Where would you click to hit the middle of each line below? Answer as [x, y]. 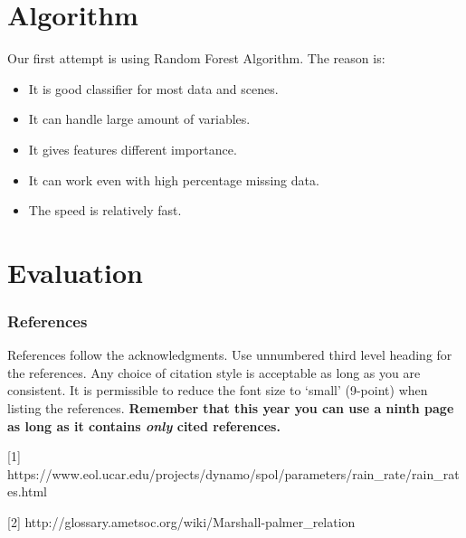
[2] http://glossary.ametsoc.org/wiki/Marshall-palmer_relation [181, 522]
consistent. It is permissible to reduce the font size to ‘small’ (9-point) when [218, 390]
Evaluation [75, 272]
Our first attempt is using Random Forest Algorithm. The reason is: [196, 58]
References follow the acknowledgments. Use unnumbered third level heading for [230, 355]
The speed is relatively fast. [105, 210]
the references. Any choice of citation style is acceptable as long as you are [214, 372]
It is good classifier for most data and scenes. [153, 88]
